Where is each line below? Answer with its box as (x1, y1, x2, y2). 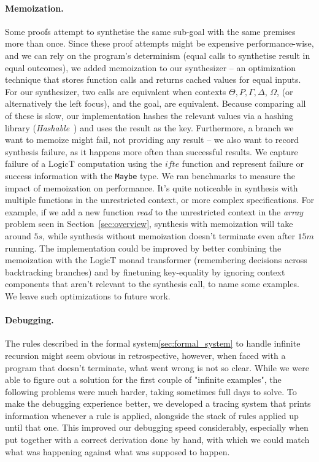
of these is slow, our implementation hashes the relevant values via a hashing (5, 109, 293, 121)
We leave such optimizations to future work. (5, 289, 171, 302)
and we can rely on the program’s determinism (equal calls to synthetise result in (5, 48, 310, 61)
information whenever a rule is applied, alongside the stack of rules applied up (5, 409, 299, 422)
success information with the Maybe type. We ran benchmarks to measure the (5, 169, 296, 182)
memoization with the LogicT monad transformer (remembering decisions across (5, 253, 307, 266)
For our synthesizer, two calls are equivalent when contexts (5, 85, 226, 98)
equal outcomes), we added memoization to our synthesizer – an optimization (5, 61, 296, 74)
